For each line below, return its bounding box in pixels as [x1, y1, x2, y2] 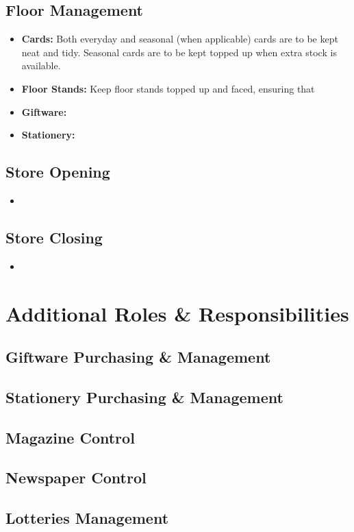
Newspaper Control [5, 467, 147, 488]
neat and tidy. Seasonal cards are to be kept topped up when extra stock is [21, 45, 337, 59]
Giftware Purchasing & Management [5, 346, 271, 367]
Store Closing [5, 226, 103, 247]
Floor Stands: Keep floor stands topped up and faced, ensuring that [21, 81, 315, 95]
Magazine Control [5, 426, 135, 448]
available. [21, 58, 61, 73]
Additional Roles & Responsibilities [5, 299, 349, 327]
